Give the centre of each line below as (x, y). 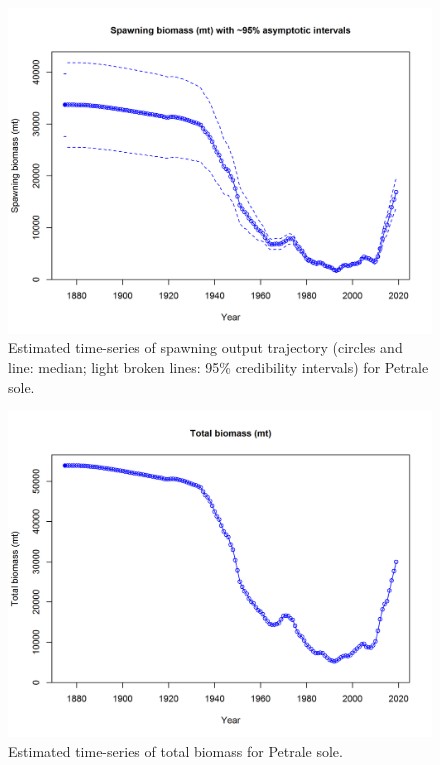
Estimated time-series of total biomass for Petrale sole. (175, 750)
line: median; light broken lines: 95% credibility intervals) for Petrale (218, 367)
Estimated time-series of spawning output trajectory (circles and (205, 347)
